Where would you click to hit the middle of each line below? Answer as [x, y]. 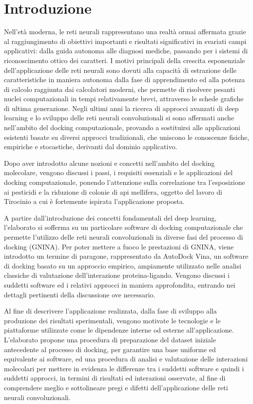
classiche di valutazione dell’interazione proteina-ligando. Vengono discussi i [117, 275]
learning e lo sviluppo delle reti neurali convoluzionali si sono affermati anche [119, 118]
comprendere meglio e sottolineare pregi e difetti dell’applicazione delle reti [116, 387]
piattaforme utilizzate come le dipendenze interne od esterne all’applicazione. [119, 330]
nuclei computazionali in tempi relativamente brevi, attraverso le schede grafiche [124, 99]
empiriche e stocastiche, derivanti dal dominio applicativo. [91, 146]
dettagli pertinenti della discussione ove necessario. [80, 294]
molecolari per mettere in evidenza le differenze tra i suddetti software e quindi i [124, 368]
